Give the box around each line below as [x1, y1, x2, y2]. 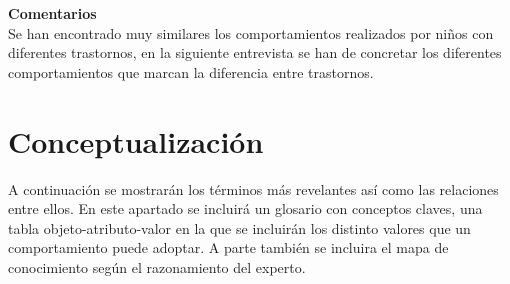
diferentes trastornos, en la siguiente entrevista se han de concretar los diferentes [8, 42, 502, 63]
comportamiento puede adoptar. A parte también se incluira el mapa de [8, 237, 449, 258]
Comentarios [8, 3, 97, 23]
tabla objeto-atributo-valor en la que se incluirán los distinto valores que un [8, 217, 471, 238]
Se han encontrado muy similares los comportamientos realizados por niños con [8, 22, 494, 43]
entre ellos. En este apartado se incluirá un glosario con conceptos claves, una [8, 198, 483, 219]
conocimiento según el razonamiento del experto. [8, 256, 306, 277]
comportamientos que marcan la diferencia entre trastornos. [8, 61, 374, 82]
